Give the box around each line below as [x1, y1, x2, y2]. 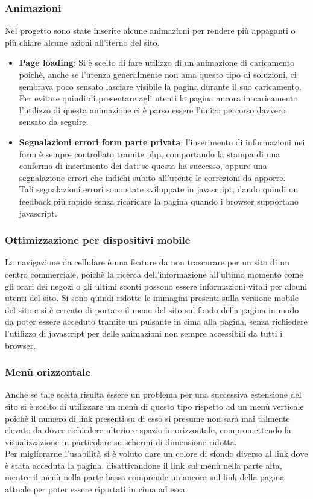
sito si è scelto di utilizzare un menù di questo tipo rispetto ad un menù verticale [5, 399, 304, 412]
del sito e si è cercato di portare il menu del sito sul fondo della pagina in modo [5, 303, 299, 316]
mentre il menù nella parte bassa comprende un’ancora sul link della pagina [5, 471, 285, 483]
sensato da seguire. [19, 115, 89, 128]
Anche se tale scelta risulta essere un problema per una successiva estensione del [5, 388, 302, 401]
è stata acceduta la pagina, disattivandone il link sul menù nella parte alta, [5, 459, 282, 471]
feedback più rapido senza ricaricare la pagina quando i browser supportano [19, 194, 299, 207]
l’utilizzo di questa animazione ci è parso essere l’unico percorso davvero [19, 103, 286, 116]
